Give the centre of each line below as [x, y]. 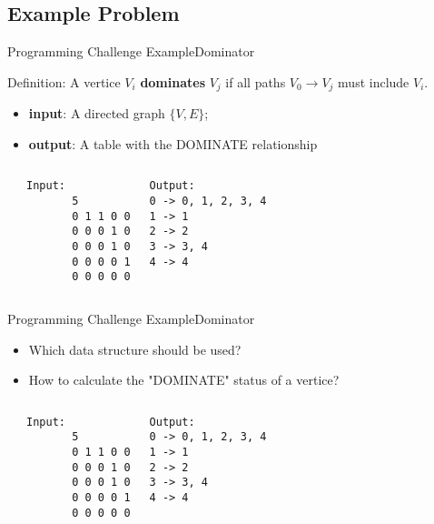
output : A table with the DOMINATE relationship [173, 143]
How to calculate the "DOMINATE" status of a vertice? [184, 380]
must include [374, 81]
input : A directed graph [97, 113]
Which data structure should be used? [135, 349]
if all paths [256, 81]
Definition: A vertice [64, 81]
